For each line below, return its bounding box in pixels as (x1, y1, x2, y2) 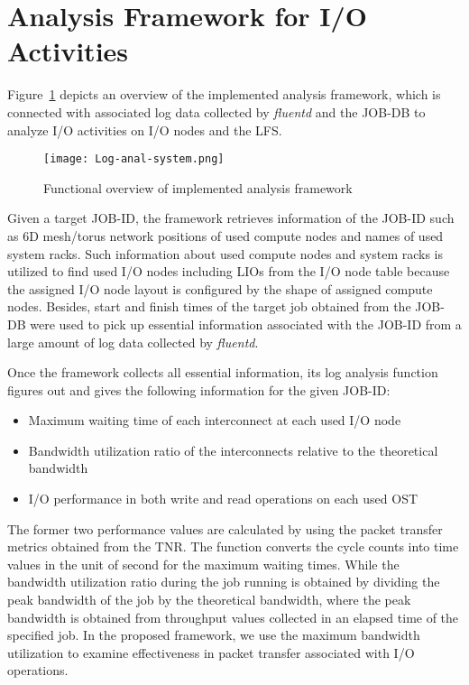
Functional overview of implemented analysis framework (43, 178, 353, 197)
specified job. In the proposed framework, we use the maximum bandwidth (7, 625, 420, 644)
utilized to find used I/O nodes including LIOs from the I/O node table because (7, 262, 450, 281)
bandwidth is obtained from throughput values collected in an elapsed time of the (7, 607, 459, 626)
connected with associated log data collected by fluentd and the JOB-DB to (7, 102, 426, 121)
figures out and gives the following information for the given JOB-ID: (7, 380, 391, 399)
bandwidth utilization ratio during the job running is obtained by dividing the (7, 572, 440, 591)
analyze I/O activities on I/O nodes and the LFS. (7, 120, 282, 139)
